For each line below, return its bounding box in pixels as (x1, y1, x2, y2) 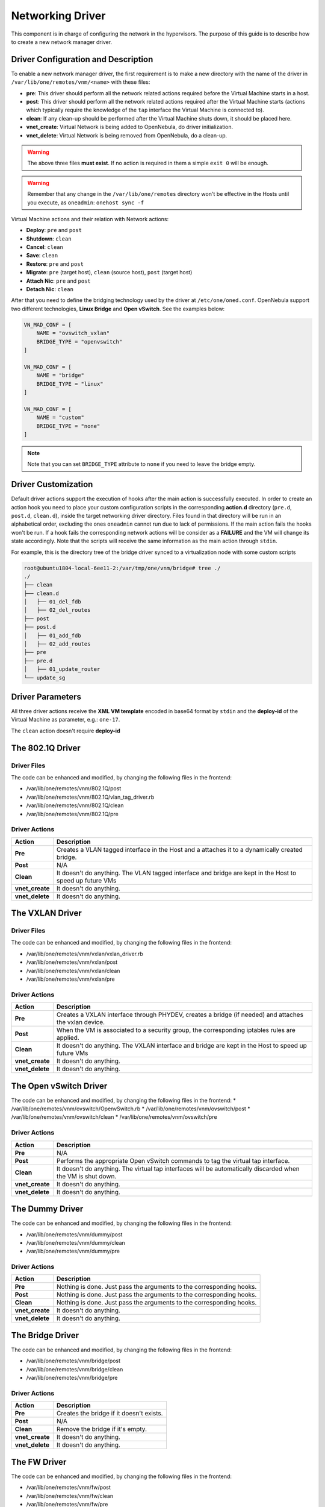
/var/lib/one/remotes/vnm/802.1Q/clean (26, 802, 124, 809)
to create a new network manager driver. (11, 38, 113, 45)
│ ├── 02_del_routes (23, 606, 91, 614)
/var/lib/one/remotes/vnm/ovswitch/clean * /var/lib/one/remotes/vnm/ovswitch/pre (11, 1113, 217, 1121)
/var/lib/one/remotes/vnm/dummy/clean (26, 1239, 126, 1246)
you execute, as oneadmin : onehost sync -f (27, 199, 144, 206)
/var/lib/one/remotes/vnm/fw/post (26, 1483, 111, 1491)
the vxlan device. (56, 1018, 105, 1027)
